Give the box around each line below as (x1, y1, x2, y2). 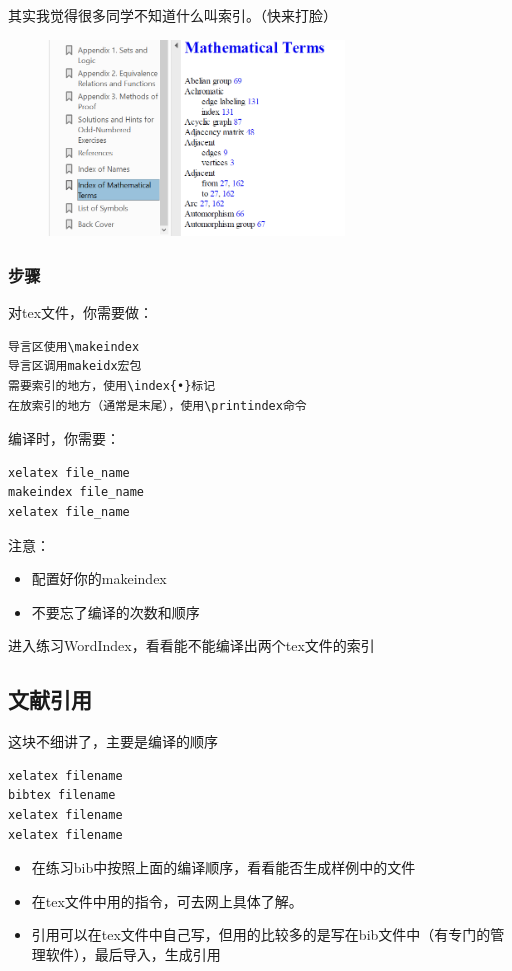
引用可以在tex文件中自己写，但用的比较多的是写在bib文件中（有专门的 (31, 924, 491, 945)
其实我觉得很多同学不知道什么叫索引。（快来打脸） (8, 5, 337, 25)
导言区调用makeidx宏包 (8, 359, 142, 374)
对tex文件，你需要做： (8, 302, 154, 323)
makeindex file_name (8, 485, 145, 500)
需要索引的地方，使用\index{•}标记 (8, 379, 216, 394)
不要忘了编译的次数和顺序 (31, 601, 200, 622)
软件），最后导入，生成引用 (45, 943, 221, 964)
